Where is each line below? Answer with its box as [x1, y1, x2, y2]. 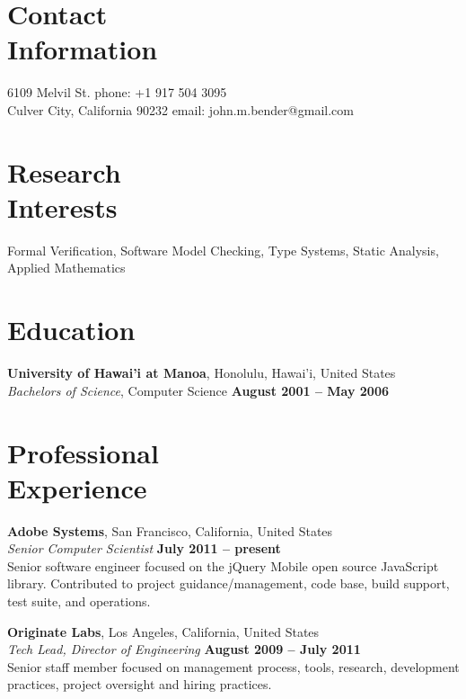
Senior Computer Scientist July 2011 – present [7, 539, 281, 558]
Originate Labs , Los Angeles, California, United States [7, 622, 320, 641]
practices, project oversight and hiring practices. [7, 675, 272, 694]
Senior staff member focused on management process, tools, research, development [7, 657, 460, 676]
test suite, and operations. [7, 592, 151, 610]
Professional [7, 434, 159, 470]
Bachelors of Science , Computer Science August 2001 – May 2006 [7, 381, 390, 399]
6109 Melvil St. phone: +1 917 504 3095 [7, 83, 227, 102]
